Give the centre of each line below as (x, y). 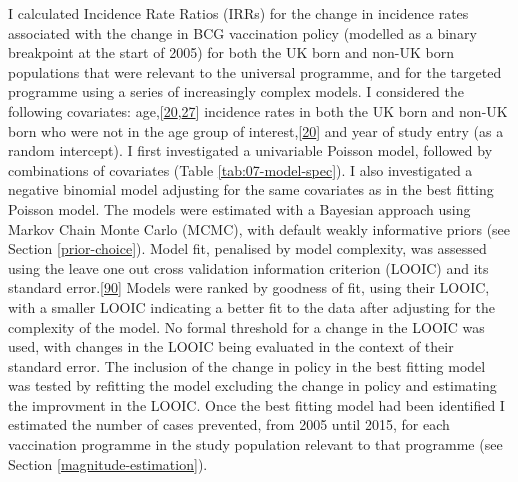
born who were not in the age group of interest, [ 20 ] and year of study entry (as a (256, 130)
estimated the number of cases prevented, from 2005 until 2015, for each (229, 424)
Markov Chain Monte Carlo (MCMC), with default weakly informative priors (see (259, 228)
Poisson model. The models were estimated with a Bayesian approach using (239, 208)
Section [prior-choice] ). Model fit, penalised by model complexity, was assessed (247, 248)
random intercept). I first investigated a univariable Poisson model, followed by (250, 150)
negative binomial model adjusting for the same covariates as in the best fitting (251, 189)
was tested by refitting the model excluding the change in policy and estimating (252, 385)
